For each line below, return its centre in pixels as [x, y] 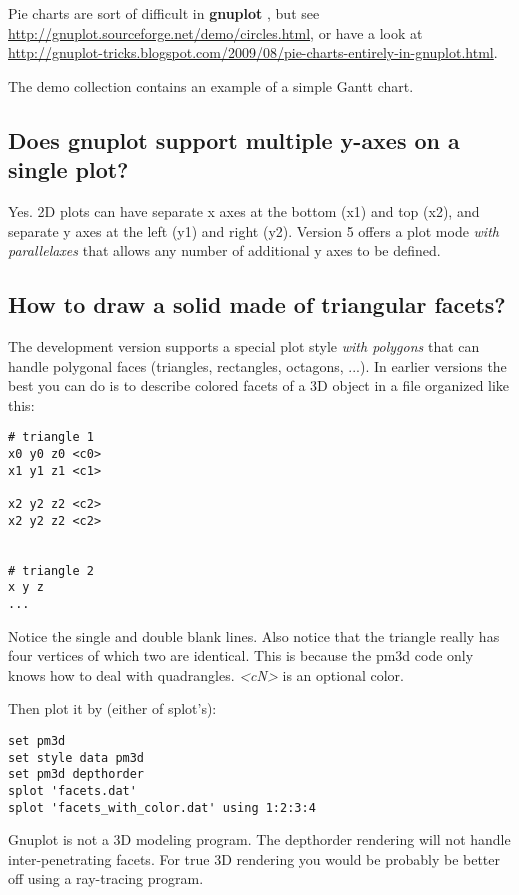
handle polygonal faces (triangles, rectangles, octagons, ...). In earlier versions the [257, 365]
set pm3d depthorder [76, 774]
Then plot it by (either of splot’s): [112, 708]
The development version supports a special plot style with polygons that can [244, 345]
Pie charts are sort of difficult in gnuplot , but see [164, 13]
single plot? [68, 169]
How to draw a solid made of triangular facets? [257, 304]
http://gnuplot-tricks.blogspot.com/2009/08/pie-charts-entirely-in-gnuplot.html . [253, 52]
